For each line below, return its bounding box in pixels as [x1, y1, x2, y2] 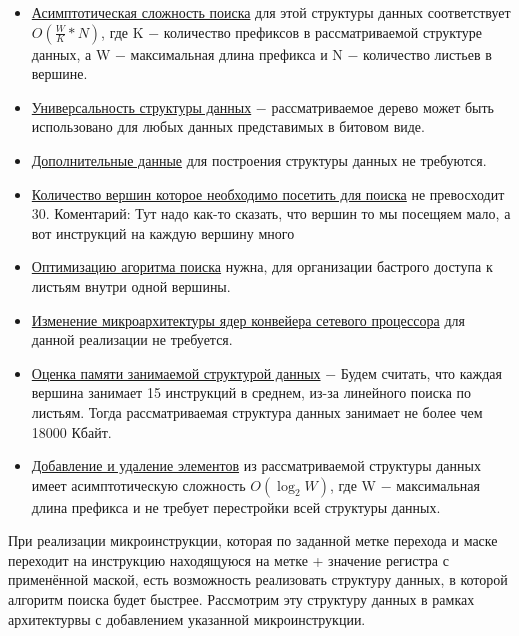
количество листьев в [363, 43, 492, 64]
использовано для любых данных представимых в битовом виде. [31, 116, 425, 137]
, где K [101, 21, 144, 42]
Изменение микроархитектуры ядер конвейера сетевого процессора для [31, 309, 465, 330]
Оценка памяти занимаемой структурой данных [31, 362, 321, 383]
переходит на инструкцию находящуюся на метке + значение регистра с [8, 549, 449, 570]
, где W [330, 474, 377, 495]
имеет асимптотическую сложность [31, 474, 246, 495]
